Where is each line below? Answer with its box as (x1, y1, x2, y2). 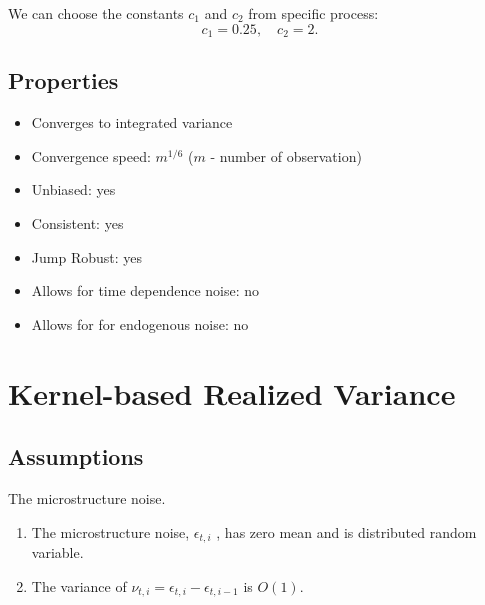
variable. (31, 542, 84, 563)
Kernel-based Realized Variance (8, 372, 456, 413)
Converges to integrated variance (31, 112, 233, 133)
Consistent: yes (31, 213, 124, 234)
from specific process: (248, 3, 379, 23)
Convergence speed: (31, 145, 151, 166)
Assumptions (8, 441, 144, 472)
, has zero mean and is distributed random (216, 521, 477, 542)
